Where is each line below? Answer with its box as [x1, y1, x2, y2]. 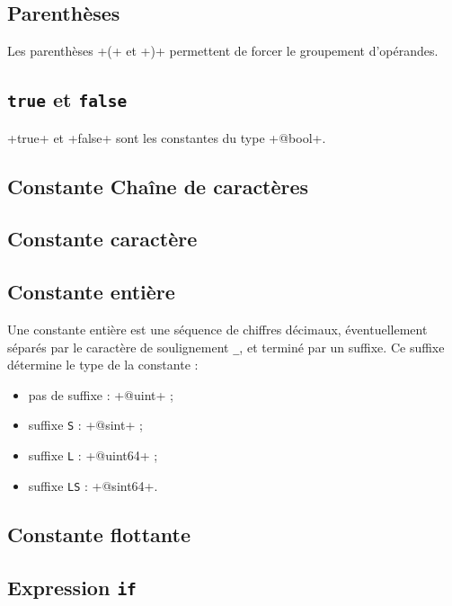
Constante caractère [7, 225, 198, 253]
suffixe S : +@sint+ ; [28, 415, 143, 434]
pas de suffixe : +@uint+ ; [28, 385, 173, 404]
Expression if [7, 573, 137, 601]
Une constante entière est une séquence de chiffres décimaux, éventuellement [7, 319, 428, 338]
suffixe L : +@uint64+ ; [28, 446, 158, 465]
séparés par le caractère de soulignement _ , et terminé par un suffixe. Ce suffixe [7, 337, 445, 356]
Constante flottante [7, 520, 191, 548]
